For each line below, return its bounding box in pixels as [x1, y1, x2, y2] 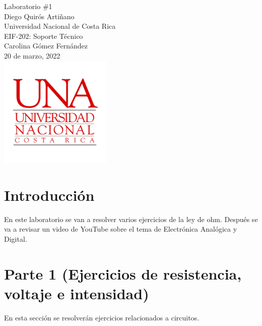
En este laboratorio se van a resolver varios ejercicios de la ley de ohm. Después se [4, 213, 258, 224]
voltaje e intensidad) [4, 283, 149, 303]
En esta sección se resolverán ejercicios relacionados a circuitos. [4, 312, 200, 322]
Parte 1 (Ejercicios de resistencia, [4, 263, 242, 284]
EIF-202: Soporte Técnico [4, 30, 83, 41]
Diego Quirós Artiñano [4, 11, 75, 21]
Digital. [4, 233, 27, 244]
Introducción [4, 184, 95, 205]
